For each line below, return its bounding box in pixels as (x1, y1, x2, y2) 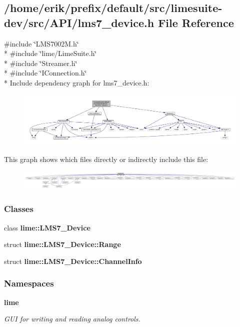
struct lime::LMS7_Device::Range (4, 239, 121, 249)
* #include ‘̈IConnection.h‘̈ (4, 67, 87, 78)
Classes (4, 202, 33, 215)
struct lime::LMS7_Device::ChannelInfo (4, 255, 142, 266)
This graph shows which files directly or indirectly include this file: (4, 153, 208, 164)
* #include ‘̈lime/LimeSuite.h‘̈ (4, 48, 97, 58)
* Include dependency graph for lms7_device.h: (4, 77, 149, 87)
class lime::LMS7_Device (4, 222, 90, 232)
